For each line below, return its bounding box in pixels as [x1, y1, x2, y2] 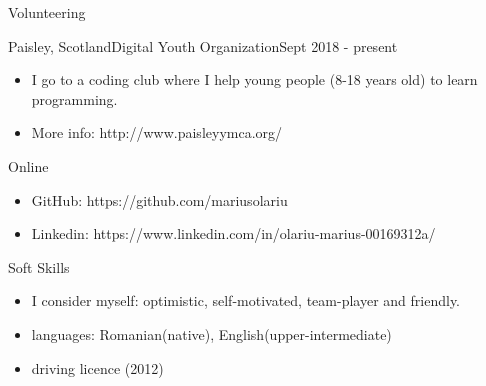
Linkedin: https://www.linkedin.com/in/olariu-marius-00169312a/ [31, 223, 436, 244]
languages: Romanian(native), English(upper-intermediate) [31, 323, 392, 344]
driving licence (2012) [31, 357, 164, 378]
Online [8, 155, 49, 176]
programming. [31, 88, 118, 109]
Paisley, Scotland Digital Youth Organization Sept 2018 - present [8, 35, 398, 56]
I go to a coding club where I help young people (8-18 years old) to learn [31, 69, 478, 90]
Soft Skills [8, 256, 70, 277]
